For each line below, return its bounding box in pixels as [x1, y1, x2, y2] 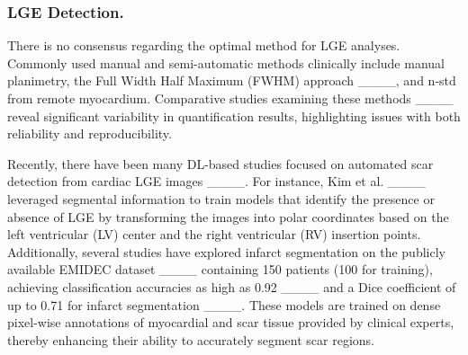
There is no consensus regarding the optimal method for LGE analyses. [7, 36, 400, 55]
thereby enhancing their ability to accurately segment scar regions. [7, 330, 374, 349]
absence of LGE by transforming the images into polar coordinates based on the [7, 207, 449, 226]
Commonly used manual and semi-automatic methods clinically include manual [7, 53, 445, 72]
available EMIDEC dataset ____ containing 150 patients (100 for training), [7, 260, 433, 279]
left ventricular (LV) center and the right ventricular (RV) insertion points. [7, 225, 421, 244]
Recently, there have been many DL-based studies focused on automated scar [7, 154, 434, 173]
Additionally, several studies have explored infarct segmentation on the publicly [7, 242, 445, 261]
